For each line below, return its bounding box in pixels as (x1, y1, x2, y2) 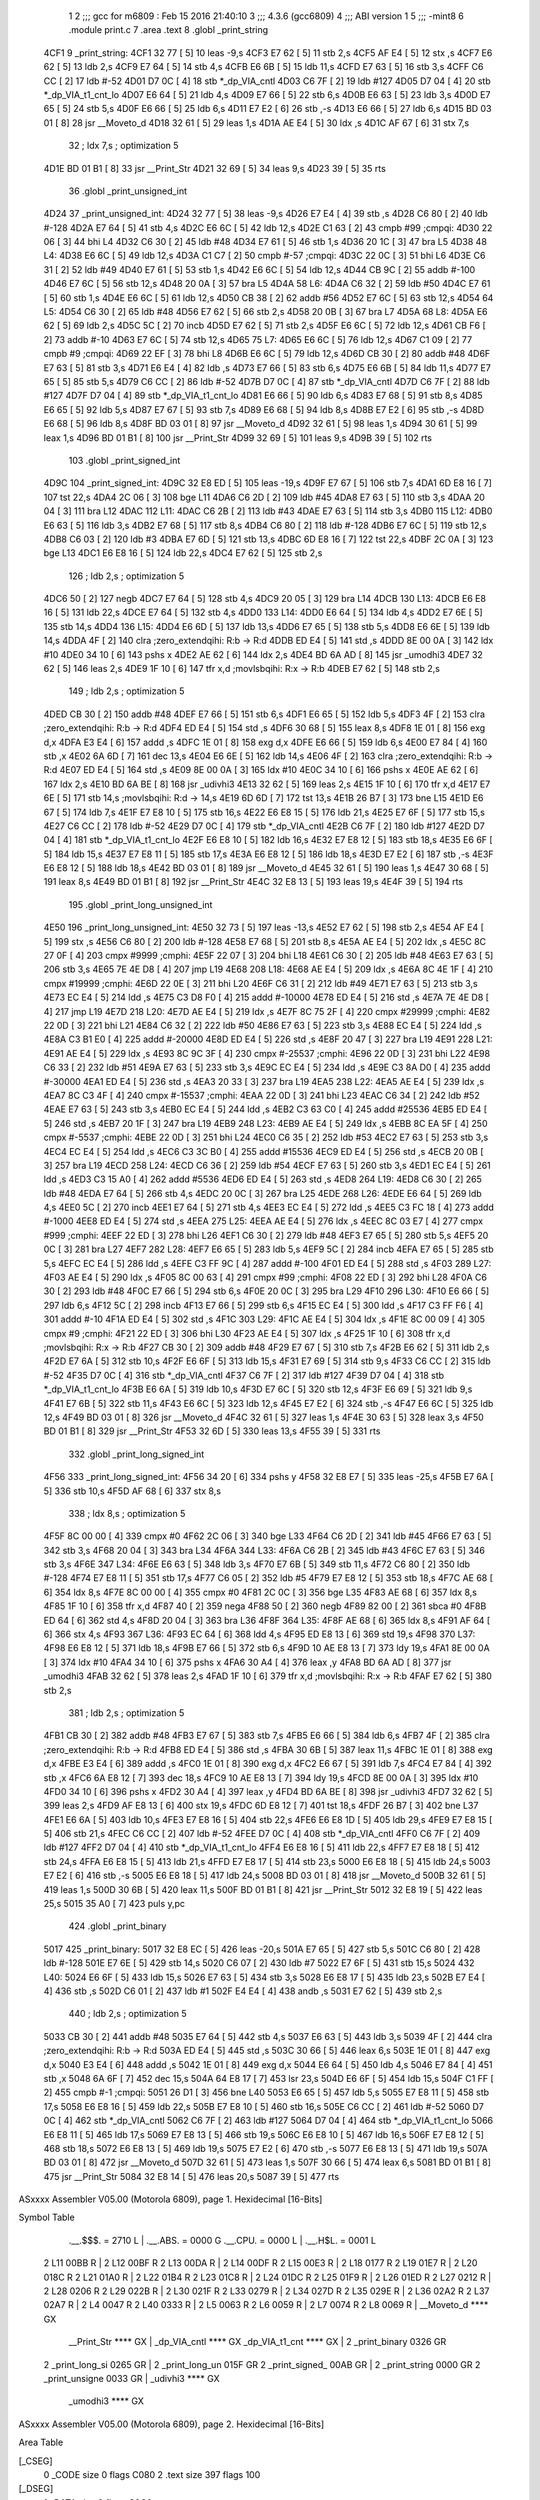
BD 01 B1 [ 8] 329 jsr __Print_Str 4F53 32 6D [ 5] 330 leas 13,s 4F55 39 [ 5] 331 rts (43, 1425, 381, 1437)
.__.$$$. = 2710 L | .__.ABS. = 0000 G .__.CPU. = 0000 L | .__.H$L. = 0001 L (68, 2234, 377, 2246)
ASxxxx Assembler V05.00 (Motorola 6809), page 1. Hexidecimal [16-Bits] (18, 2193, 323, 2205)
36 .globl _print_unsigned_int (68, 185, 188, 197)
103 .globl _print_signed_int (68, 454, 181, 466)
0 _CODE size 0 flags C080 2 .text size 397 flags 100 (43, 2468, 261, 2480)
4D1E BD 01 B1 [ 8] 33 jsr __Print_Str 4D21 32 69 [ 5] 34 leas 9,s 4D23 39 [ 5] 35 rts (43, 162, 387, 174)
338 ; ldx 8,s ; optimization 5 (68, 1507, 186, 1519)
